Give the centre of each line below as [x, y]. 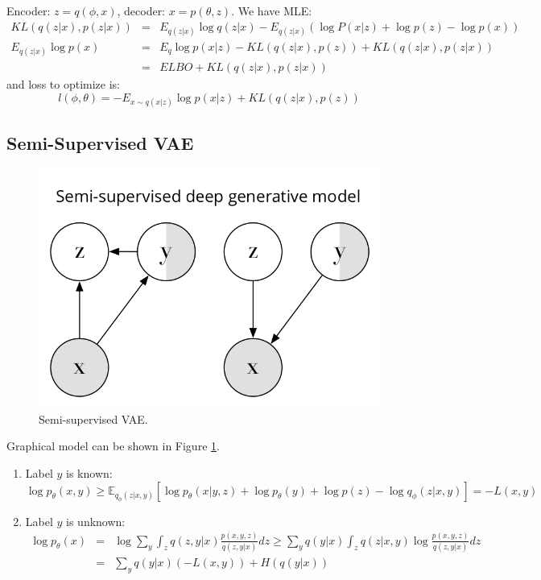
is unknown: [96, 521]
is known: [89, 473]
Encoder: [29, 10]
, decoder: [141, 10]
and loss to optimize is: [63, 84]
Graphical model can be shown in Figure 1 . [113, 446]
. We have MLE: [272, 10]
